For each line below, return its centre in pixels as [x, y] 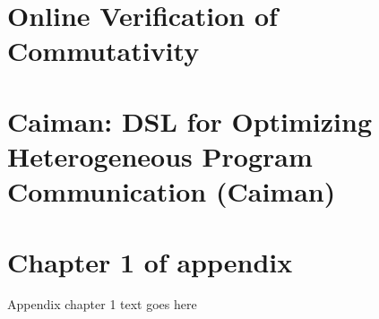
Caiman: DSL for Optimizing [190, 121]
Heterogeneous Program [160, 155]
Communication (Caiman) [172, 191]
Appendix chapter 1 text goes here [102, 304]
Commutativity [103, 51]
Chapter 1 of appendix [150, 261]
